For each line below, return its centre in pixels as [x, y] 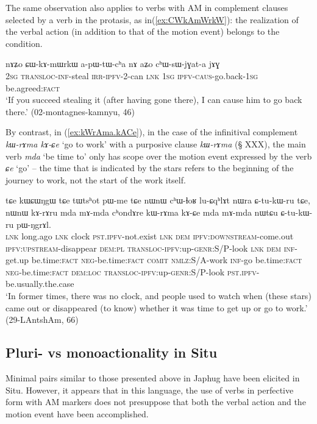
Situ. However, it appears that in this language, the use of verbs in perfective [150, 390]
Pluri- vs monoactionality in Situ [112, 352]
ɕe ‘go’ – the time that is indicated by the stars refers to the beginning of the [150, 168]
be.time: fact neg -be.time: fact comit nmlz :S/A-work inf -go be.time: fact [167, 260]
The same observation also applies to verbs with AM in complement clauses [147, 7]
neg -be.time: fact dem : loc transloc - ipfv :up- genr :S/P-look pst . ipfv [131, 271]
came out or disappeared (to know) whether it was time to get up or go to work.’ [157, 307]
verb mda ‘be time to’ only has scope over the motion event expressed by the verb [159, 156]
